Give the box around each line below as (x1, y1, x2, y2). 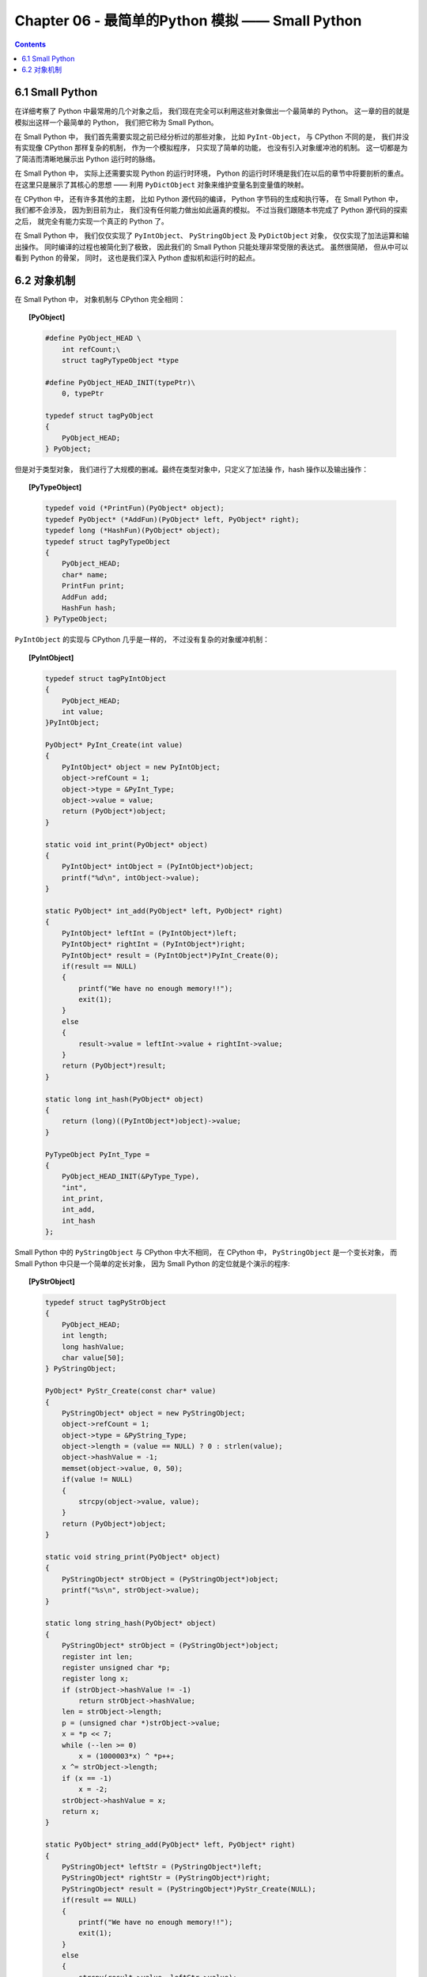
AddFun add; (62, 592, 108, 601)
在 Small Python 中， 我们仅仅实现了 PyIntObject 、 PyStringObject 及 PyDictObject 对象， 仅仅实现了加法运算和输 (14, 231, 410, 240)
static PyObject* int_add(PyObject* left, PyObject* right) (44, 906, 284, 915)
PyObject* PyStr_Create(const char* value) (44, 1386, 217, 1396)
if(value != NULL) (62, 1475, 134, 1484)
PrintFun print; (62, 581, 125, 591)
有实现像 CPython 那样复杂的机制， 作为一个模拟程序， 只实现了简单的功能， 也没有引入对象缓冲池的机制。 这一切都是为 (14, 143, 408, 153)
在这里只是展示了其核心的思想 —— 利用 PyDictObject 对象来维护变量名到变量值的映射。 (14, 180, 308, 189)
